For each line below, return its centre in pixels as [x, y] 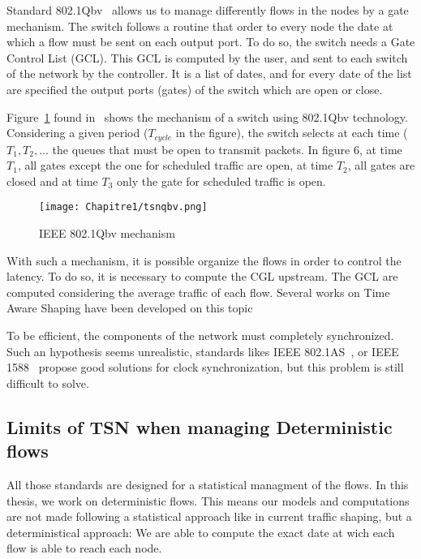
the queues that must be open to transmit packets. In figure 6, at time [227, 149]
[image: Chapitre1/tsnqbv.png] [123, 207]
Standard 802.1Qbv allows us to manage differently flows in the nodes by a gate [208, 10]
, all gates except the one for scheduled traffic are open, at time [175, 165]
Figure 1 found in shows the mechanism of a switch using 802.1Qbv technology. [207, 116]
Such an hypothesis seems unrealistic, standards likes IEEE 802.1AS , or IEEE [203, 351]
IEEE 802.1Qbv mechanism [107, 233]
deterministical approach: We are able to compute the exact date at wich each [201, 532]
